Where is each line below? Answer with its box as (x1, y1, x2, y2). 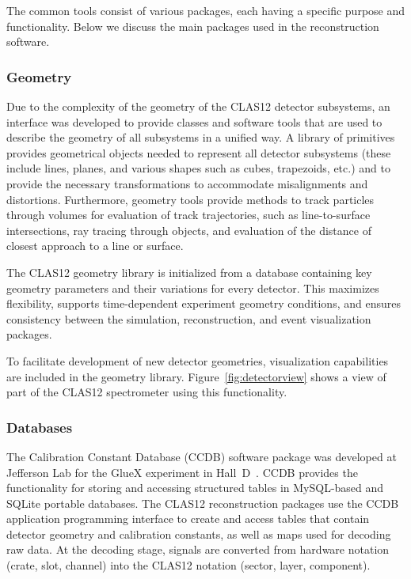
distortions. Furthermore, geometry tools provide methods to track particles (6, 191, 375, 207)
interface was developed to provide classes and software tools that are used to (6, 113, 382, 130)
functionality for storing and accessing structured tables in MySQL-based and (6, 479, 384, 496)
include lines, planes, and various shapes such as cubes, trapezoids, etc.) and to (6, 160, 390, 176)
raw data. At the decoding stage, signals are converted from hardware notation (6, 541, 390, 558)
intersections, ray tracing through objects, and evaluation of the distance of (6, 221, 371, 238)
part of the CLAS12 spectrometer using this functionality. (6, 384, 287, 400)
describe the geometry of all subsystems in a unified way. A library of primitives (6, 129, 395, 146)
